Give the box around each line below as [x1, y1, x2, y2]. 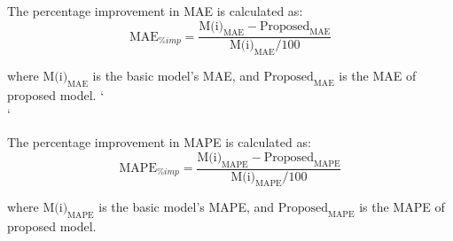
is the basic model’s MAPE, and [98, 198, 275, 216]
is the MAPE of [359, 198, 445, 216]
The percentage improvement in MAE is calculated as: [7, 2, 303, 19]
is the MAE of [339, 66, 417, 85]
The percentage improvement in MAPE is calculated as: [7, 133, 311, 152]
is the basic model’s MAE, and [92, 66, 260, 85]
